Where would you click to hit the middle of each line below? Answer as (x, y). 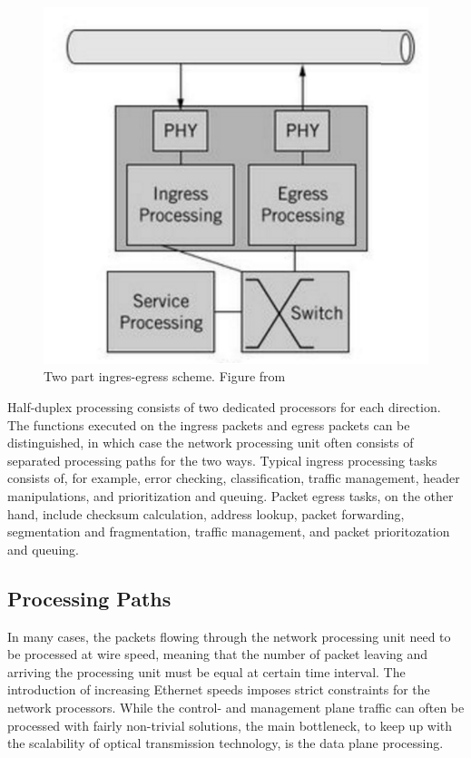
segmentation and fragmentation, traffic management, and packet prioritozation (229, 532)
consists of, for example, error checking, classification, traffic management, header (234, 478)
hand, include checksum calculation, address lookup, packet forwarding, (206, 513)
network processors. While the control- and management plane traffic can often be (236, 707)
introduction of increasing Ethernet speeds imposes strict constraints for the (219, 689)
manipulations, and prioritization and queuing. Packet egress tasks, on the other (231, 495)
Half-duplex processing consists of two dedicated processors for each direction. (224, 406)
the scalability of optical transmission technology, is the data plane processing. (226, 743)
